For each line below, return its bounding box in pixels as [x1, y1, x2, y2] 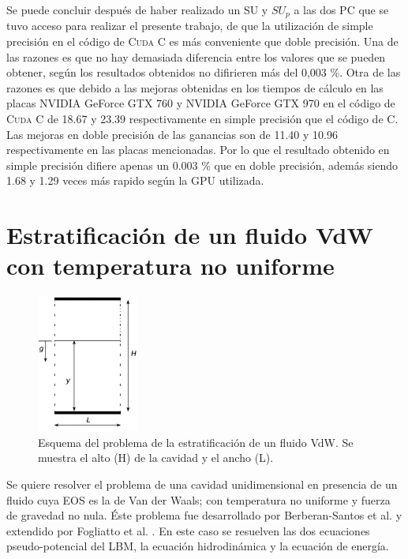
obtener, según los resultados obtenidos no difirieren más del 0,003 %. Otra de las [6, 64, 401, 81]
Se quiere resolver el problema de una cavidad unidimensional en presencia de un [6, 476, 398, 493]
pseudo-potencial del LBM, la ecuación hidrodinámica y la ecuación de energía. [6, 538, 389, 554]
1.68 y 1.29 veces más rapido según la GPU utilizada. [6, 172, 264, 189]
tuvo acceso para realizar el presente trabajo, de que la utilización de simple [6, 17, 373, 34]
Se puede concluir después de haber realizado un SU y [6, 2, 268, 17]
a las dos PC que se [294, 2, 389, 17]
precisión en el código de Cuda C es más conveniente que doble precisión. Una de [6, 33, 399, 50]
